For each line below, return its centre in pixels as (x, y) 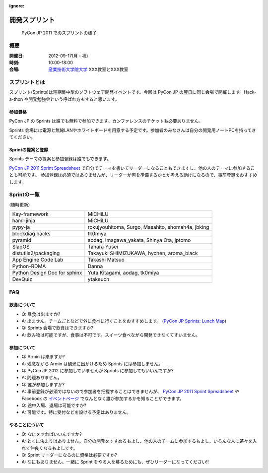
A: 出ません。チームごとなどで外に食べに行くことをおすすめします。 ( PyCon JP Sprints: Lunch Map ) (124, 321)
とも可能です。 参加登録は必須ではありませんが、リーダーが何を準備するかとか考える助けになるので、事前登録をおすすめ (133, 175)
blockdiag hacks (31, 234)
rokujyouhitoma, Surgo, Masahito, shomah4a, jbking (148, 227)
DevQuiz (22, 279)
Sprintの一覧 (24, 195)
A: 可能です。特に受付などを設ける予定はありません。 (76, 412)
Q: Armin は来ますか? (43, 357)
